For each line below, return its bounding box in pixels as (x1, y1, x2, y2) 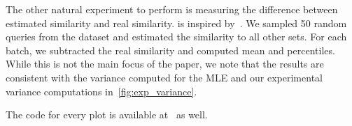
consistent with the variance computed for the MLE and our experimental (6, 70, 323, 84)
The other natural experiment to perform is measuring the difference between (6, 2, 338, 16)
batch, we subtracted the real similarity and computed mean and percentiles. (6, 42, 335, 57)
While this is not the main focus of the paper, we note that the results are (6, 56, 324, 71)
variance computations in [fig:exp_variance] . (6, 84, 197, 98)
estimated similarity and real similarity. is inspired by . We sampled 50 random (6, 15, 347, 30)
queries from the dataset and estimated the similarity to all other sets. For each (6, 29, 347, 44)
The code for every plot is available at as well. (6, 107, 208, 122)
